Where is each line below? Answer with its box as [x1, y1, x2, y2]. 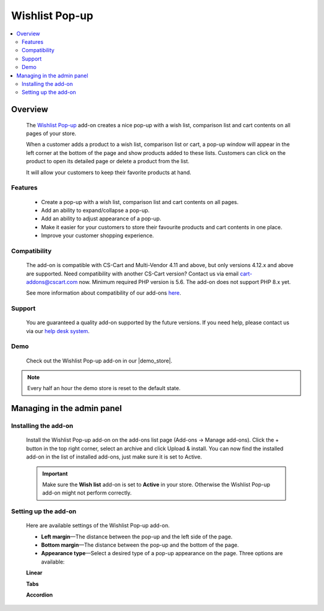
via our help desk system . [26, 327, 90, 334]
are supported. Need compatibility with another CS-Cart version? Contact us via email [26, 270, 239, 277]
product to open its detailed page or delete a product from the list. [26, 158, 190, 165]
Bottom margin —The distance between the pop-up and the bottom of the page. [41, 541, 239, 549]
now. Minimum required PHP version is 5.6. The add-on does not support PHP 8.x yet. [79, 278, 291, 285]
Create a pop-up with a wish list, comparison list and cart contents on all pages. [41, 198, 239, 205]
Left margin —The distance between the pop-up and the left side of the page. [41, 533, 233, 540]
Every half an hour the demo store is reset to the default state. [27, 385, 181, 392]
